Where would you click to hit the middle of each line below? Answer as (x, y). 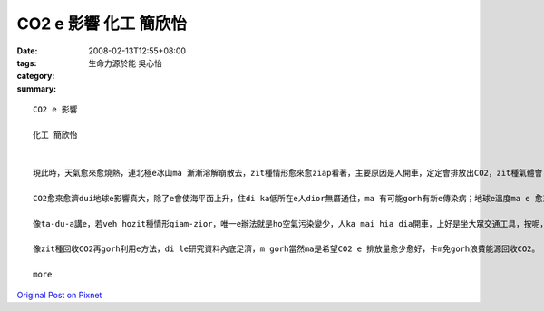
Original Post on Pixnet (59, 295)
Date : (27, 51)
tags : (27, 63)
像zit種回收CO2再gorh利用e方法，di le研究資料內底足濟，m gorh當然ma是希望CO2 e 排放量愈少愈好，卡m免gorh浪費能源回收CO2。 (287, 249)
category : (36, 76)
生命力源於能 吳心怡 (125, 63)
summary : (37, 88)
